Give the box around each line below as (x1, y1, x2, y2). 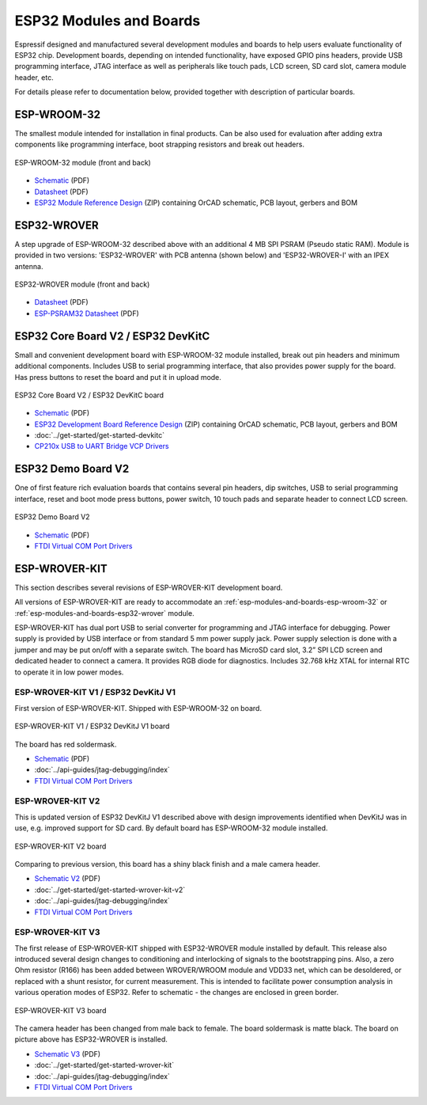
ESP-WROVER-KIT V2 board (14, 841, 107, 851)
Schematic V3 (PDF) (34, 1049, 101, 1058)
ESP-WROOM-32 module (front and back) (14, 158, 152, 167)
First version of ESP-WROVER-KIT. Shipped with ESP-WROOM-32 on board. (14, 703, 263, 712)
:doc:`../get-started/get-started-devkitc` (34, 431, 165, 440)
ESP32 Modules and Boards (14, 12, 201, 29)
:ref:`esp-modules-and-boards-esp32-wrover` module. (14, 608, 195, 617)
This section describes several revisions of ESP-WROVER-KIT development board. (14, 583, 283, 592)
